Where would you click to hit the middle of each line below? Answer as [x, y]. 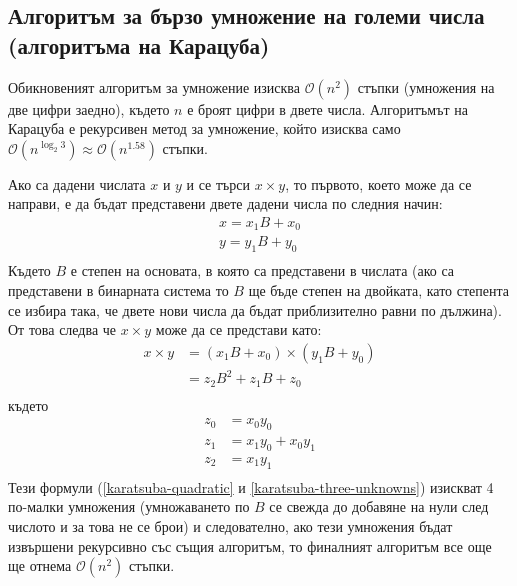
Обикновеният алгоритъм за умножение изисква [154, 86]
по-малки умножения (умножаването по [129, 506]
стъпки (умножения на [426, 86]
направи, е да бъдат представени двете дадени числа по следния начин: [225, 203]
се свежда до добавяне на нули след [379, 506]
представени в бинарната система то [118, 289]
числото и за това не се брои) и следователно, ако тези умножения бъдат [230, 526]
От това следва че [62, 329]
